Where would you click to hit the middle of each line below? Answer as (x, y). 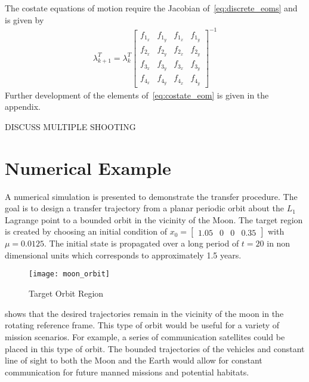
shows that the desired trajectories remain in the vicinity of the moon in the (144, 313)
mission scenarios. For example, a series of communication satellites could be (145, 336)
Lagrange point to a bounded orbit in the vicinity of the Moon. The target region (154, 219)
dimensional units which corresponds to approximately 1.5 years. (123, 255)
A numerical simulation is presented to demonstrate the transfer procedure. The (151, 196)
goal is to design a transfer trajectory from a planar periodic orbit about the (145, 208)
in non (279, 243)
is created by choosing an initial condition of (86, 231)
